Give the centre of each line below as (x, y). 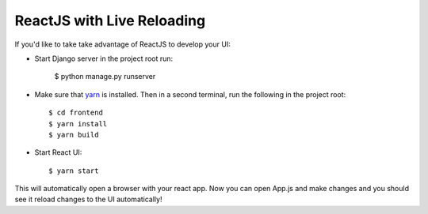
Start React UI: (58, 152)
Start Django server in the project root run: (104, 58)
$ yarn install (78, 124)
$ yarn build (74, 135)
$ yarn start (74, 171)
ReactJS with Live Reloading (110, 21)
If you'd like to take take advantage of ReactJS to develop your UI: (123, 44)
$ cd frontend (76, 113)
